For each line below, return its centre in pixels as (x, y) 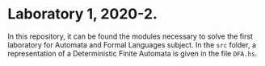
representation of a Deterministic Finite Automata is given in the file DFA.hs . (132, 53)
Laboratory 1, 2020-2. (83, 14)
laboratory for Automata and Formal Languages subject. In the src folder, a (132, 44)
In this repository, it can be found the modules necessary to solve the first (130, 36)
